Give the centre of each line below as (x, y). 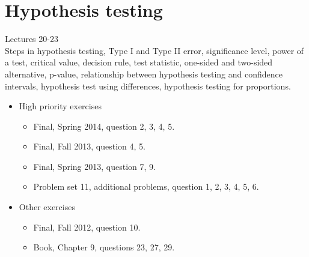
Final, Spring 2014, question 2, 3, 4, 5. (104, 126)
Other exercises (47, 207)
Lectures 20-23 (32, 39)
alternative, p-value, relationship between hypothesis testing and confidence (144, 74)
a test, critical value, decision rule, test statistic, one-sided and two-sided (139, 62)
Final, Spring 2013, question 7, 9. (94, 166)
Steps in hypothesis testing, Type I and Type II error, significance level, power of (154, 50)
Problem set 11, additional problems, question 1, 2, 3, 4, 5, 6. (146, 186)
